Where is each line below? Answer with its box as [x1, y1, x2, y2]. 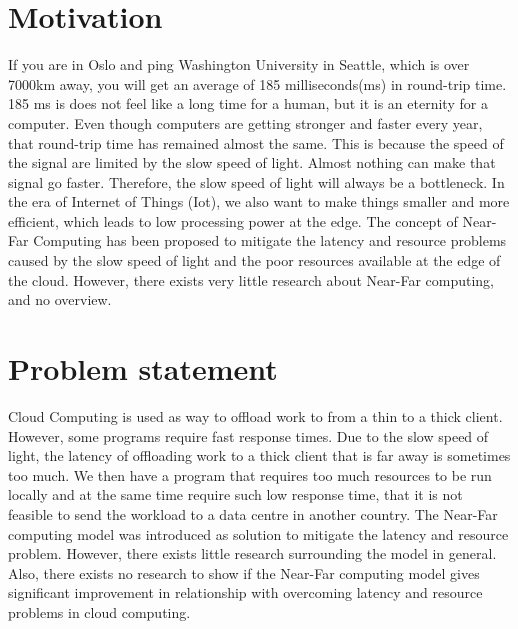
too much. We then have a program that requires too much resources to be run [8, 464, 492, 485]
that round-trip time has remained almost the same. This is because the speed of [8, 132, 504, 153]
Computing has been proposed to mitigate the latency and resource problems [33, 230, 507, 251]
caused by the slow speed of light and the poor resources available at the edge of [8, 250, 501, 271]
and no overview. [8, 289, 112, 310]
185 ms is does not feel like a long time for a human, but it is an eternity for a [8, 93, 488, 114]
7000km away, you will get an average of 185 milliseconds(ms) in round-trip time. [8, 73, 507, 94]
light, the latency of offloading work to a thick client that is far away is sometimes [8, 445, 511, 466]
